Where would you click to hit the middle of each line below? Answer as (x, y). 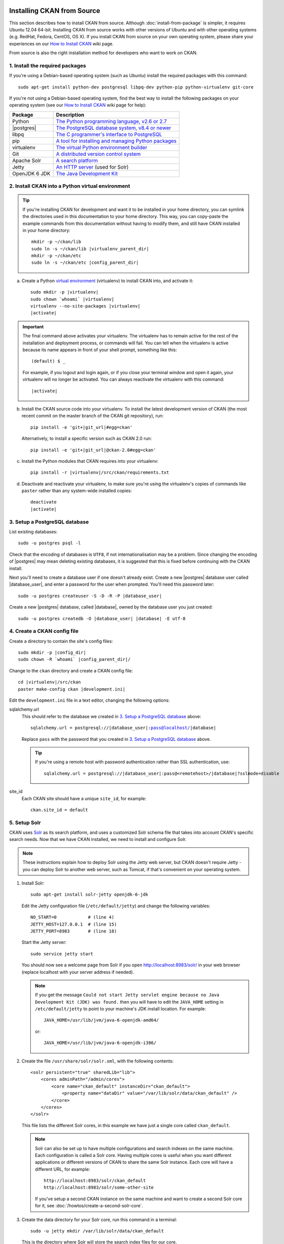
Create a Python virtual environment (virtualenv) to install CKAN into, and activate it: (107, 281)
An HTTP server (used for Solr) (92, 167)
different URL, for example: (63, 1169)
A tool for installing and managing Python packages (116, 141)
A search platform (77, 160)
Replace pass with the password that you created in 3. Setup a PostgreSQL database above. (116, 739)
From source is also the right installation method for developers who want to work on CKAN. (104, 53)
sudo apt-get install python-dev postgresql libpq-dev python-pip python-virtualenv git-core (136, 87)
